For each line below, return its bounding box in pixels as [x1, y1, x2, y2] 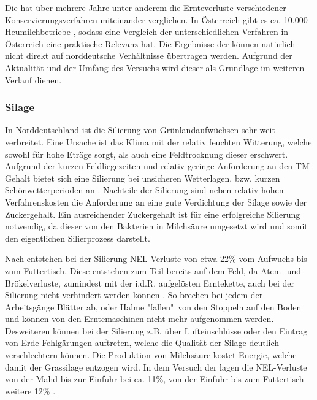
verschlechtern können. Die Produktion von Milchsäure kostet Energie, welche [5, 348, 297, 361]
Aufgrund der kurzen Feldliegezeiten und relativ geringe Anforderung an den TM [5, 160, 310, 172]
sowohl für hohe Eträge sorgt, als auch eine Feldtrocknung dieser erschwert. [5, 147, 288, 160]
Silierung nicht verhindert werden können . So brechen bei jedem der [5, 288, 263, 301]
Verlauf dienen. [5, 73, 62, 86]
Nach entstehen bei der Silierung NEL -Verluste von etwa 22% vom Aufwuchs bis [5, 252, 307, 265]
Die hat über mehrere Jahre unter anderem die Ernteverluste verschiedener [5, 1, 286, 13]
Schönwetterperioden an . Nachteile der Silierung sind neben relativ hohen [5, 183, 284, 196]
